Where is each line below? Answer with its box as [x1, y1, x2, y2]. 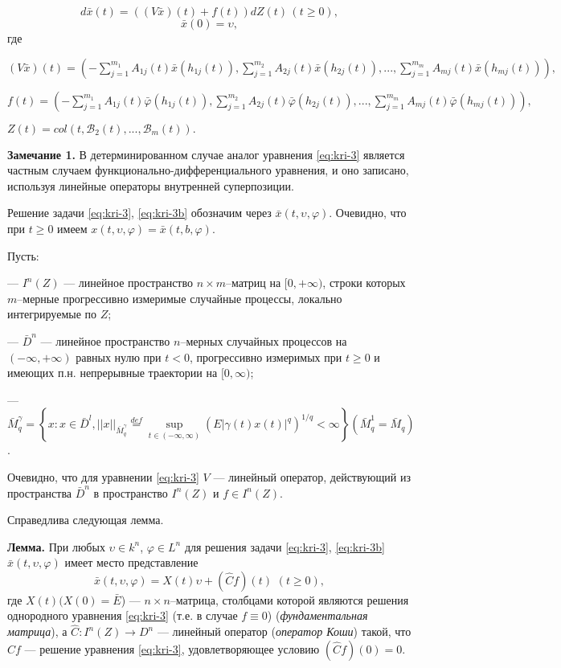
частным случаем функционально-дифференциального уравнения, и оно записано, [7, 162, 409, 178]
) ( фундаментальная [267, 607, 368, 624]
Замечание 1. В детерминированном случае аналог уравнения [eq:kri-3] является [7, 145, 405, 162]
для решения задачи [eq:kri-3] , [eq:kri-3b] [184, 538, 385, 555]
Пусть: [7, 247, 39, 264]
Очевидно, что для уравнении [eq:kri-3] [7, 468, 199, 485]
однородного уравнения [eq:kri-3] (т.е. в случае [7, 607, 238, 624]
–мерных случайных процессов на [180, 332, 347, 349]
